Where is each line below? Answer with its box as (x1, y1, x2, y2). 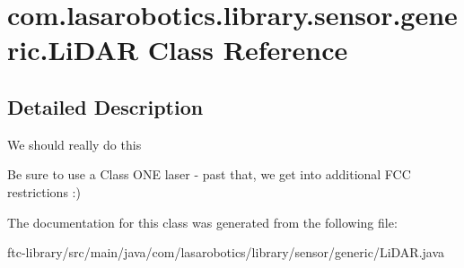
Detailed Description (7, 92, 204, 120)
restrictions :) (7, 182, 81, 201)
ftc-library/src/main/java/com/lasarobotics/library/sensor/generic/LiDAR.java (7, 243, 445, 262)
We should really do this (7, 134, 142, 153)
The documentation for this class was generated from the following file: (7, 212, 398, 231)
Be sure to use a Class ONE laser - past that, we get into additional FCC (7, 165, 411, 184)
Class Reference (147, 31, 348, 68)
